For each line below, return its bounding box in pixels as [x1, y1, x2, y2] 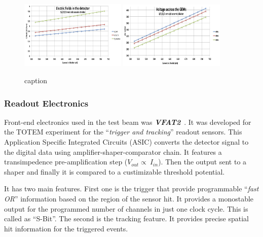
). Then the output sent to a [158, 156, 247, 167]
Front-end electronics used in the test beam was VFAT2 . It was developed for [4, 116, 251, 127]
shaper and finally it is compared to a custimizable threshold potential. [4, 166, 225, 177]
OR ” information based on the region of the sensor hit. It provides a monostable [4, 193, 254, 204]
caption [24, 75, 48, 86]
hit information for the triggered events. [4, 223, 128, 233]
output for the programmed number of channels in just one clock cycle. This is [4, 203, 248, 214]
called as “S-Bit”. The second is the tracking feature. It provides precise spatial [4, 213, 249, 224]
